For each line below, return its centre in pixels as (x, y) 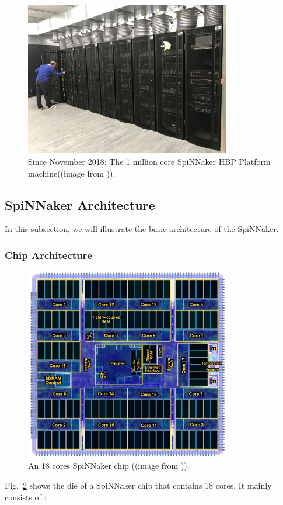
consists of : (26, 497)
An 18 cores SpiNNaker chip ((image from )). (109, 466)
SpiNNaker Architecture (80, 204)
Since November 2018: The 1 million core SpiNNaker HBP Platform (149, 161)
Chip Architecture (48, 255)
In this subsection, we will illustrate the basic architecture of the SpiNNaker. (142, 229)
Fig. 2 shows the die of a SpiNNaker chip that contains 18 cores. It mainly (138, 485)
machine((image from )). (72, 173)
